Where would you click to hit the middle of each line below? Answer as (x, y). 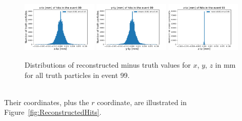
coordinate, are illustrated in (142, 102)
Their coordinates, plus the (47, 102)
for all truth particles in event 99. (77, 75)
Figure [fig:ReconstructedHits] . (53, 112)
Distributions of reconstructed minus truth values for (108, 65)
